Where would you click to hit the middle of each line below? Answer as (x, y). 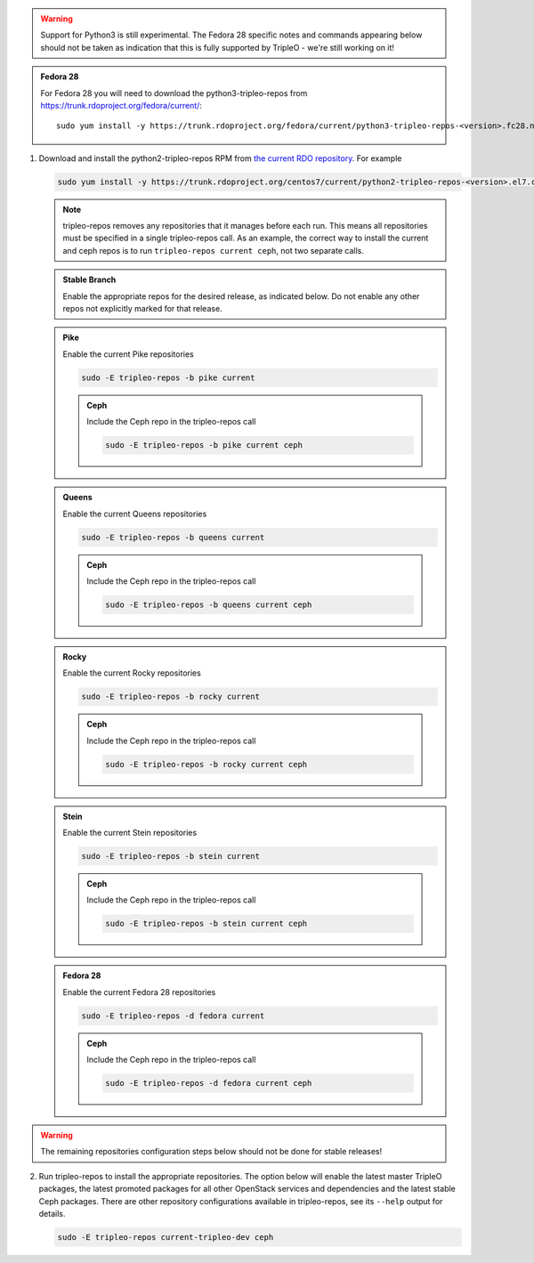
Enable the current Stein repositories (130, 832)
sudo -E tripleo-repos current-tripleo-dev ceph (166, 1237)
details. (52, 1213)
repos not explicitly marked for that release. (142, 309)
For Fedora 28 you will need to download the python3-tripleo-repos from (174, 93)
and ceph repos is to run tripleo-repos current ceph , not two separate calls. (213, 250)
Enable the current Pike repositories (129, 354)
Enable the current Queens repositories (135, 514)
